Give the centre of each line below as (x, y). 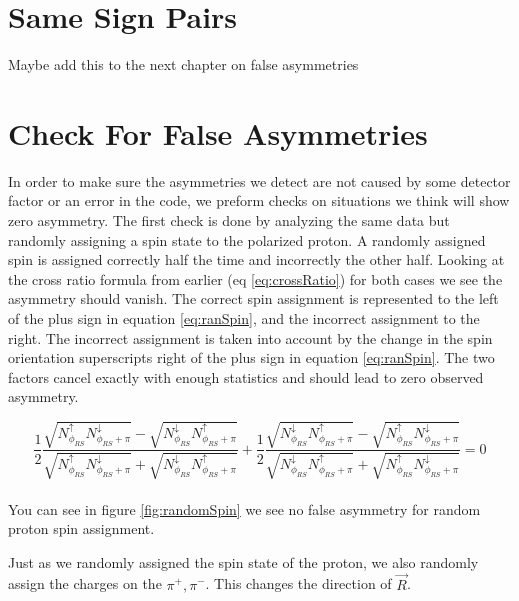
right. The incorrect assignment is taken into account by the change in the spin (250, 337)
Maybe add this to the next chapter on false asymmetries (183, 64)
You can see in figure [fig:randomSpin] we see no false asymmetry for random (244, 508)
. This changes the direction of (298, 583)
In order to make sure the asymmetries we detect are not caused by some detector (259, 180)
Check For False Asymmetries (218, 132)
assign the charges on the (85, 583)
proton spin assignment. (81, 528)
